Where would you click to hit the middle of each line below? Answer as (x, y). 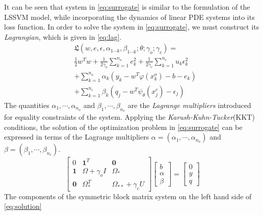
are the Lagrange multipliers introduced (189, 105)
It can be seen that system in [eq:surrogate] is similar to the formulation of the (127, 7)
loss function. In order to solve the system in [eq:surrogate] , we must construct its (132, 27)
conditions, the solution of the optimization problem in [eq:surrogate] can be (123, 127)
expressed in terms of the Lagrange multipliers (77, 137)
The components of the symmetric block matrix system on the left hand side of (128, 196)
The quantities (27, 105)
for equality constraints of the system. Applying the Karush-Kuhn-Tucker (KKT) (129, 117)
